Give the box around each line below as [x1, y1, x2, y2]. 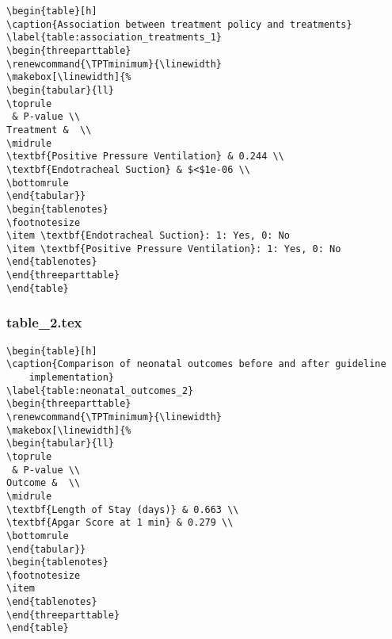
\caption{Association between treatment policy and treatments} [6, 18, 352, 30]
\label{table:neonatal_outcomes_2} [6, 385, 194, 396]
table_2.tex [6, 312, 82, 332]
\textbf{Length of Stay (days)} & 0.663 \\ [6, 503, 239, 515]
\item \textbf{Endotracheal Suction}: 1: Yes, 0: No [6, 230, 290, 242]
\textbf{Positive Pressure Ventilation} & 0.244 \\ [6, 151, 284, 163]
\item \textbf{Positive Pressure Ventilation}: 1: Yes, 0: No [6, 243, 341, 254]
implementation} [29, 371, 115, 383]
